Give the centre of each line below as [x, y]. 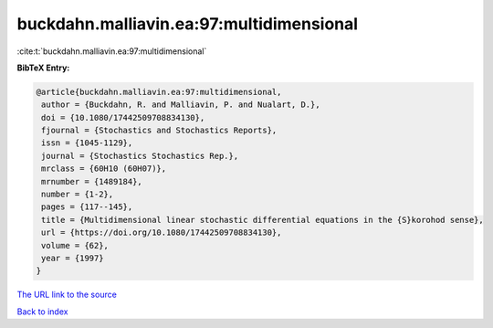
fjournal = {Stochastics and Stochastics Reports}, [159, 131]
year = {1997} [73, 258]
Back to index [42, 312]
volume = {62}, [75, 245]
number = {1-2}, [78, 195]
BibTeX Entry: [43, 68]
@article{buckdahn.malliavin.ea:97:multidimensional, [159, 92]
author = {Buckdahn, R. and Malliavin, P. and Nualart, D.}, [181, 105]
